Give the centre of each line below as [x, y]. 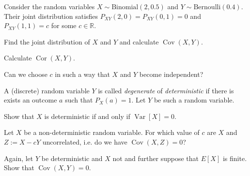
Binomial [125, 7]
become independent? [171, 74]
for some [64, 25]
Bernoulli [207, 7]
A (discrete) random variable [47, 90]
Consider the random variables [49, 6]
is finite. [235, 158]
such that [79, 100]
